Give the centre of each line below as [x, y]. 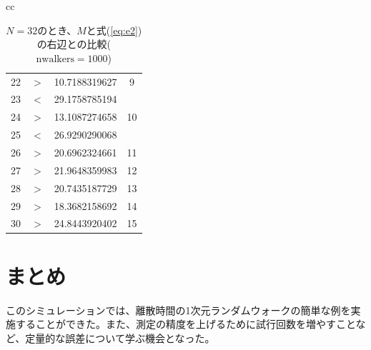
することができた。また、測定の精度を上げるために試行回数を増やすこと [185, 324]
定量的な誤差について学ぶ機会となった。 [120, 337]
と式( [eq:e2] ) [114, 30]
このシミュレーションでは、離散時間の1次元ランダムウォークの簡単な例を [178, 310]
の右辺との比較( [74, 44]
